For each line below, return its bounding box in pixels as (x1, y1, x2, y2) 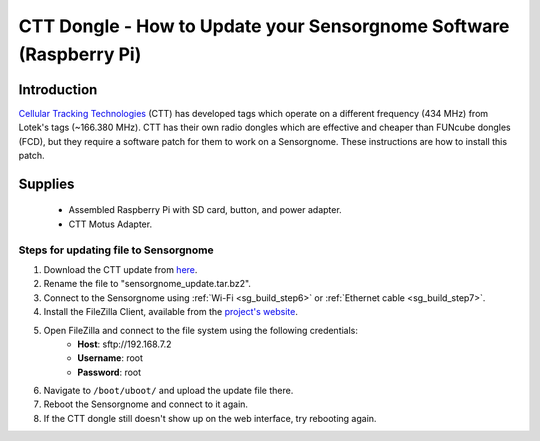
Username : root (77, 352, 144, 364)
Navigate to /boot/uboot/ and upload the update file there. (43, 385, 294, 397)
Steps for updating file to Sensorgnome (18, 243, 214, 257)
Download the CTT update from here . (43, 263, 198, 275)
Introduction (18, 81, 98, 98)
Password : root (77, 366, 142, 378)
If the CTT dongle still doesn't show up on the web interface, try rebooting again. (43, 412, 377, 424)
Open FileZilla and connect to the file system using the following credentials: (43, 324, 359, 336)
